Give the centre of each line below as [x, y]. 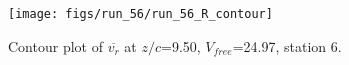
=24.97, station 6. [287, 45]
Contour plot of [55, 45]
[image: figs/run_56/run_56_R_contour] [140, 14]
